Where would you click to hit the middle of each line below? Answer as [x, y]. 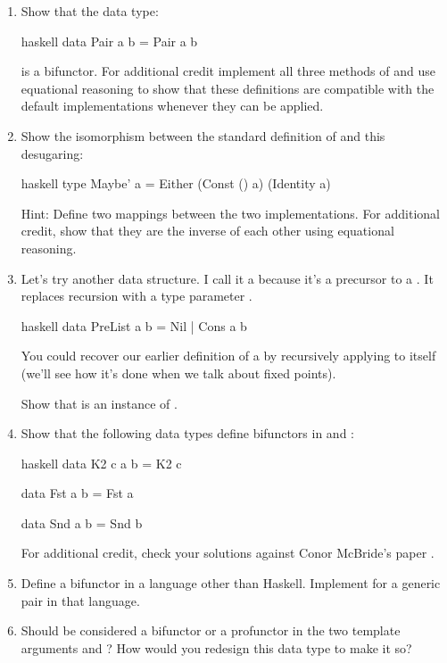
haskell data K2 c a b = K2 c [101, 463]
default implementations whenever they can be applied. [172, 106]
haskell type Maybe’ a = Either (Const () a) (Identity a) [176, 183]
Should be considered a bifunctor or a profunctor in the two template [211, 630]
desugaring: [52, 153]
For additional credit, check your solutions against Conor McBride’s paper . [228, 553]
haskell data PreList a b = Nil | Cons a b [134, 325]
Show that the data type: [90, 11]
